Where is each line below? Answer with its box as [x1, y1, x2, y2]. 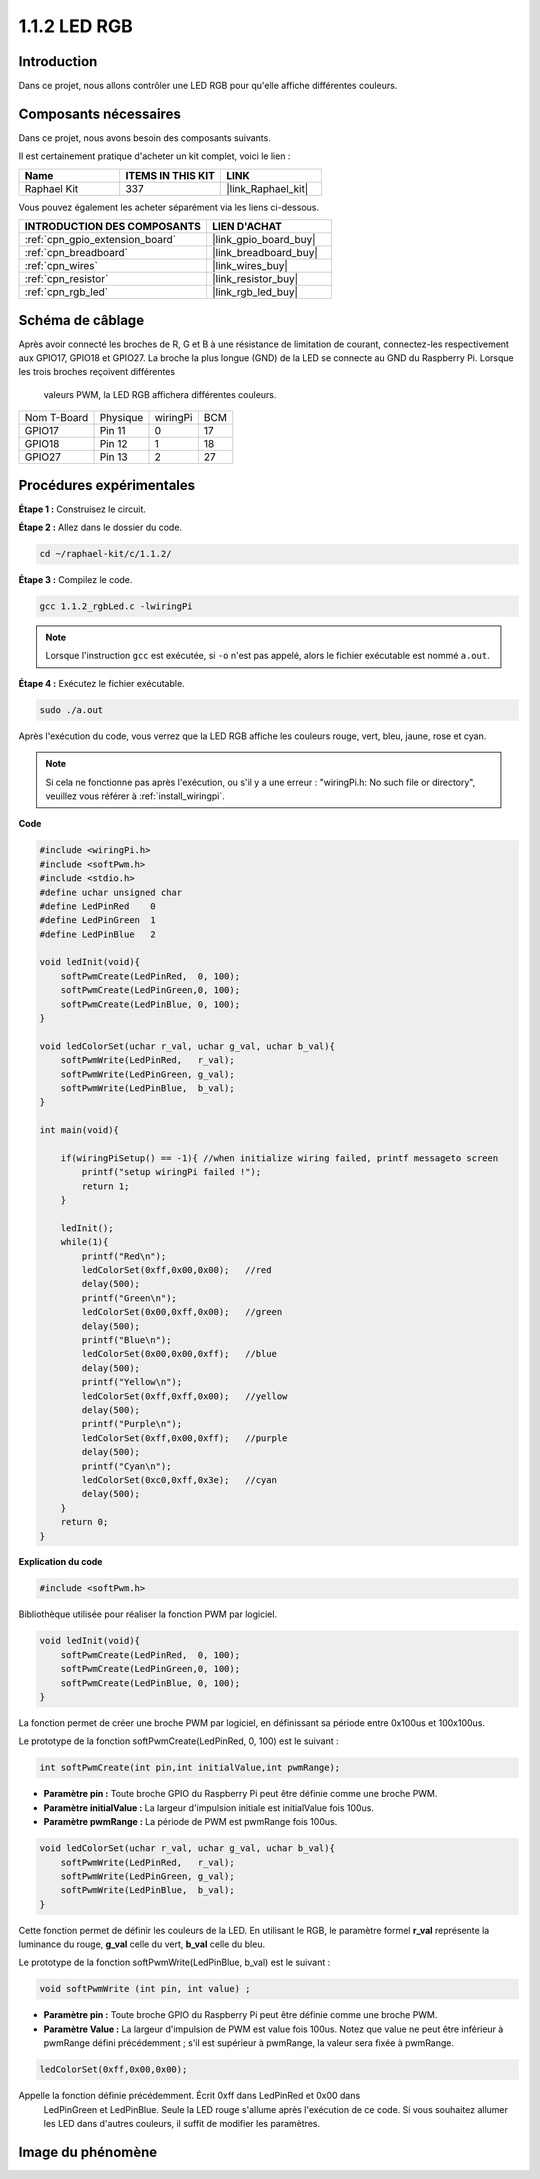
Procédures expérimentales [18, 476, 196, 494]
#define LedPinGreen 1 [39, 915, 157, 926]
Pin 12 [99, 437, 128, 451]
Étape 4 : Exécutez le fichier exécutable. [18, 677, 185, 689]
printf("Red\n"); [81, 1250, 167, 1262]
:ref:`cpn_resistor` [24, 272, 109, 286]
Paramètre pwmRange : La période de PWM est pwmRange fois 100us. [43, 1816, 338, 1828]
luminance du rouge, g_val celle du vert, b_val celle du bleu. [18, 1938, 265, 1950]
